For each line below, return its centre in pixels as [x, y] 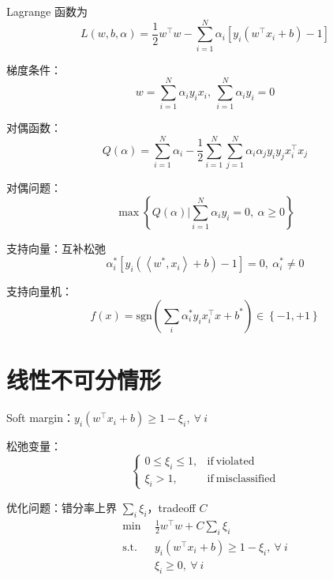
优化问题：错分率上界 [62, 507]
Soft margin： [41, 418]
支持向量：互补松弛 [56, 248]
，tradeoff [171, 507]
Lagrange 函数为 [47, 11]
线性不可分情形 [84, 380]
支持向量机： [39, 291]
